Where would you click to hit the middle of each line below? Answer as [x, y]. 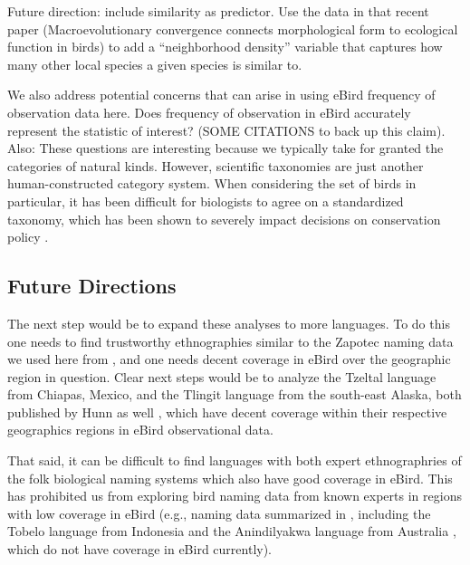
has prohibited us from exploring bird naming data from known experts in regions [235, 496]
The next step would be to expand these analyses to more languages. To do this [229, 323]
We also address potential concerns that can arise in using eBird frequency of [221, 95]
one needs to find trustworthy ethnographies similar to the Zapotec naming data [230, 341]
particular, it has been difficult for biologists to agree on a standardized [206, 201]
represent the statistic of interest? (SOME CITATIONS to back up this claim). [226, 130]
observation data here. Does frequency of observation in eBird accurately [209, 112]
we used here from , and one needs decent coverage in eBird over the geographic [229, 359]
